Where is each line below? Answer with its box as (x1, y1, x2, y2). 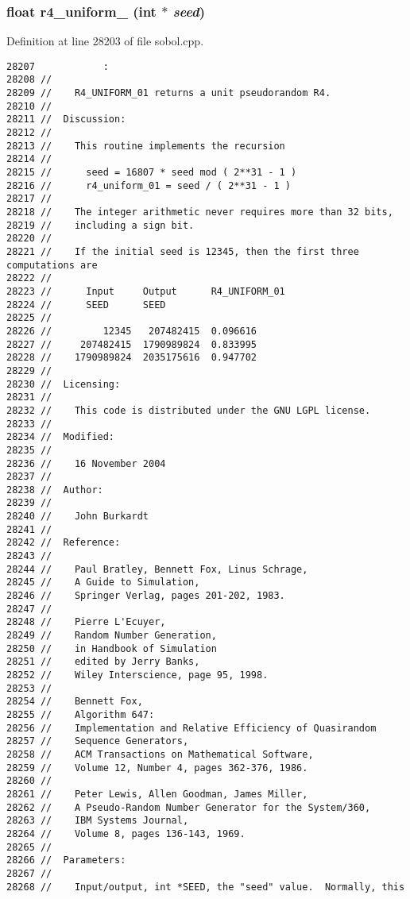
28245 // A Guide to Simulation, (6, 577, 200, 588)
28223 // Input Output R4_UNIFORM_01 (6, 285, 285, 297)
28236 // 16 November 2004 (6, 457, 166, 469)
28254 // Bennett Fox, (6, 696, 143, 708)
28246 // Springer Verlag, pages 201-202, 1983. (6, 590, 285, 602)
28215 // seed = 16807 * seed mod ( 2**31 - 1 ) (6, 167, 297, 179)
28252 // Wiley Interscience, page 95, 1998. (6, 669, 269, 681)
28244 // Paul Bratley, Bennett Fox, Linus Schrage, (6, 563, 308, 575)
